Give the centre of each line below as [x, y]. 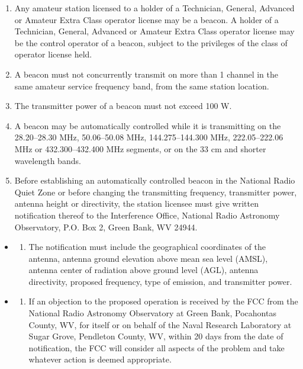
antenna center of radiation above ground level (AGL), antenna [144, 270]
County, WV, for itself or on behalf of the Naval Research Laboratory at [160, 324]
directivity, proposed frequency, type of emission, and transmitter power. [160, 281]
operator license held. [53, 54]
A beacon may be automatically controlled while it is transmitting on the [148, 125]
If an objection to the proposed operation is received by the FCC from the [163, 301]
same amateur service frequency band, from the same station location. [142, 86]
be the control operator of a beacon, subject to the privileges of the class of [151, 42]
